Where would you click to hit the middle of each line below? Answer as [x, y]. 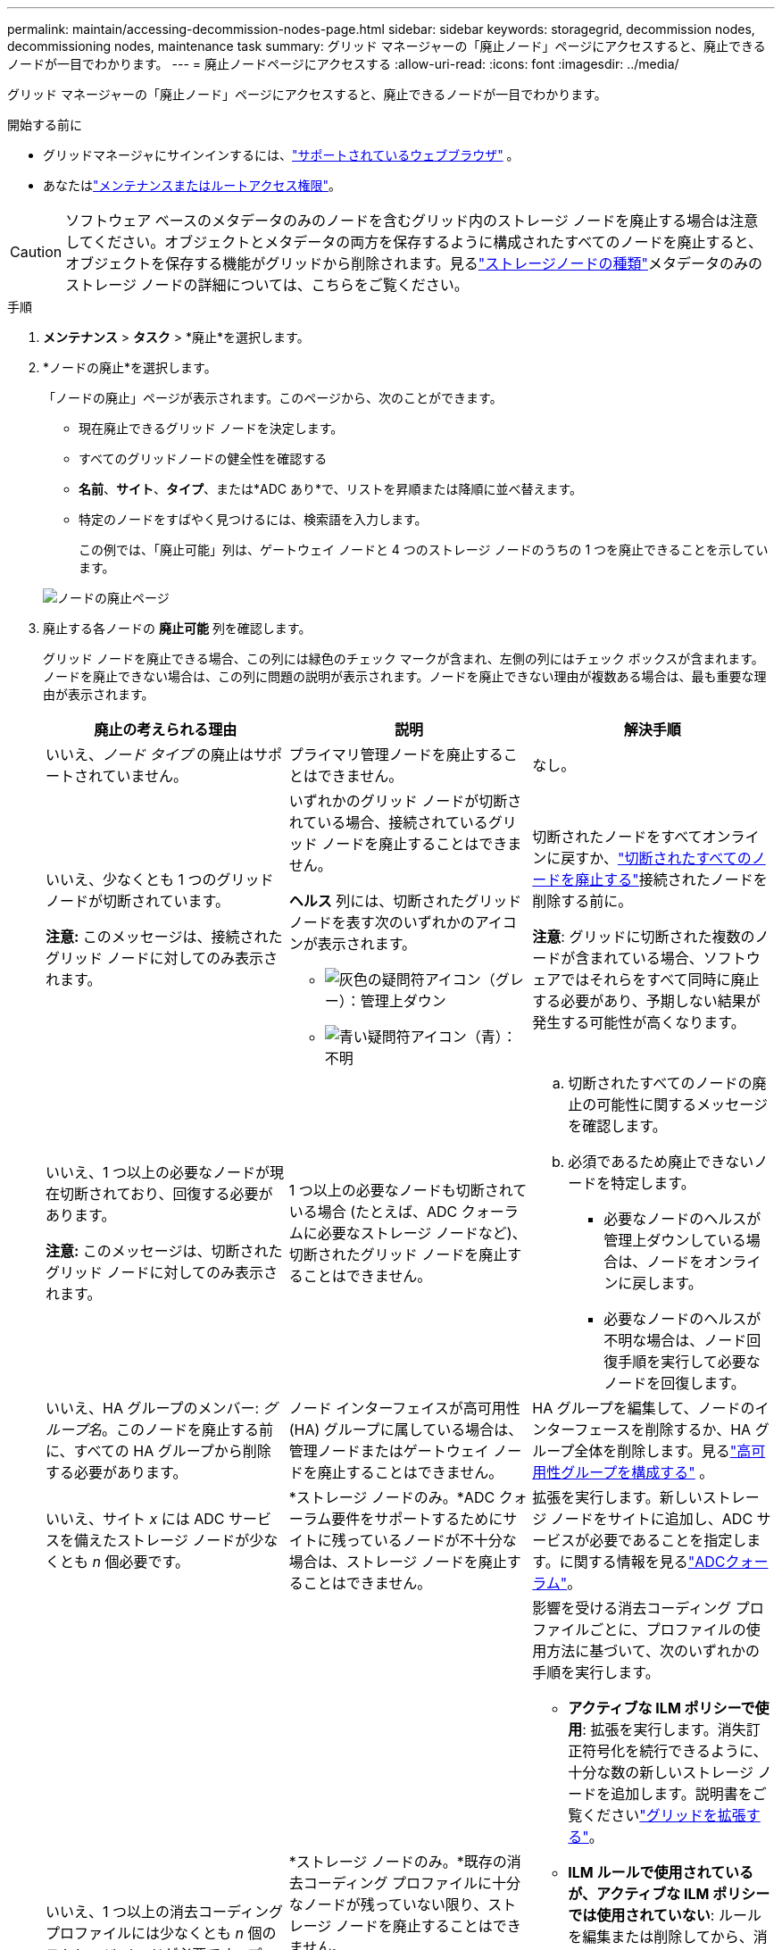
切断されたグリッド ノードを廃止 [398, 1254]
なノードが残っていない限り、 [388, 1904]
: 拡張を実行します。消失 [664, 1729]
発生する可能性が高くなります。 [639, 1022]
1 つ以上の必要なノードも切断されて [408, 1190]
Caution [36, 252]
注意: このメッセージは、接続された [164, 937]
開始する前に [45, 125]
